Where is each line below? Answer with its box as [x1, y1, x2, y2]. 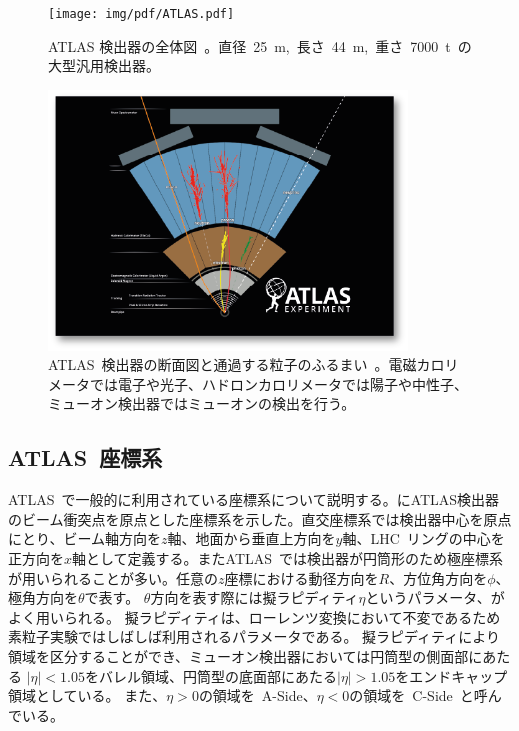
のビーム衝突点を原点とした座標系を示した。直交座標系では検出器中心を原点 [8, 508, 512, 529]
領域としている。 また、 [8, 685, 167, 706]
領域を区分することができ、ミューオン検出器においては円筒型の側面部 [8, 645, 469, 666]
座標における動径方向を [224, 567, 379, 588]
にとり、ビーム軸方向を [8, 528, 162, 549]
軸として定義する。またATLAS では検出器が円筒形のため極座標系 [72, 548, 504, 568]
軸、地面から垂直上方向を [167, 528, 336, 549]
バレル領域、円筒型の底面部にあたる [98, 665, 337, 686]
